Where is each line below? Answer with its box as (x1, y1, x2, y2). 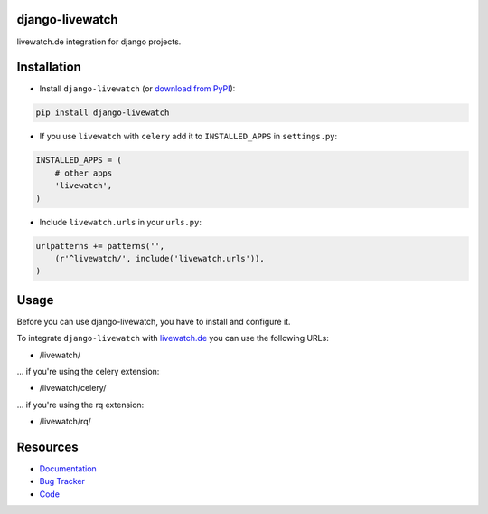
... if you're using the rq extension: (16, 399, 145, 410)
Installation (16, 60, 81, 75)
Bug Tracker (39, 476, 86, 487)
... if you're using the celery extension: (16, 366, 160, 376)
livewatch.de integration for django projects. (16, 36, 182, 47)
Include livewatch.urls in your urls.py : (39, 216, 202, 227)
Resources (16, 439, 79, 454)
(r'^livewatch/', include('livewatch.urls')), (54, 253, 266, 263)
